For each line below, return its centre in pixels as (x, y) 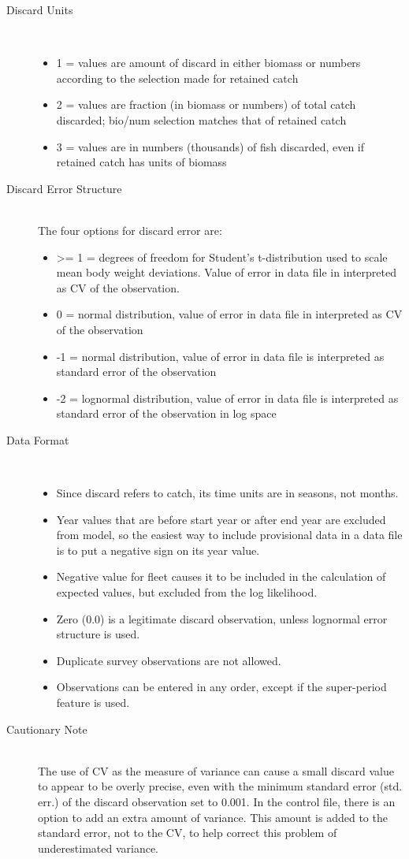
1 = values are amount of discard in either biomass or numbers (208, 63)
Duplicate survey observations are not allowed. (169, 660)
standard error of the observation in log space (166, 413)
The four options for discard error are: (130, 230)
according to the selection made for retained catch (177, 78)
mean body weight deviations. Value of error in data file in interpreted (226, 272)
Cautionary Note (47, 729)
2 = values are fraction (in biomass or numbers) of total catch (206, 104)
